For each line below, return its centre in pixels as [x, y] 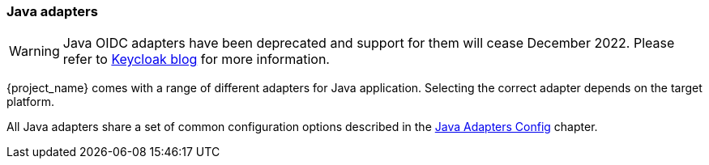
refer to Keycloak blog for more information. [196, 59]
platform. [31, 102]
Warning [34, 51]
